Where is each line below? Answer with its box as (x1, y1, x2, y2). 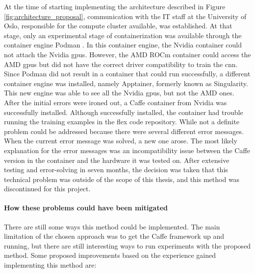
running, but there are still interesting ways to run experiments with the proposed (4, 240, 251, 250)
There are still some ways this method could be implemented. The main (4, 221, 220, 231)
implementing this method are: (4, 260, 97, 270)
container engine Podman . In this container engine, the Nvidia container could (4, 40, 242, 50)
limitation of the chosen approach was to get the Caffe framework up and (4, 231, 225, 241)
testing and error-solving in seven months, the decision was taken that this (4, 164, 228, 175)
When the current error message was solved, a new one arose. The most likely (4, 136, 237, 146)
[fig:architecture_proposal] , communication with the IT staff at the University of (4, 11, 247, 21)
